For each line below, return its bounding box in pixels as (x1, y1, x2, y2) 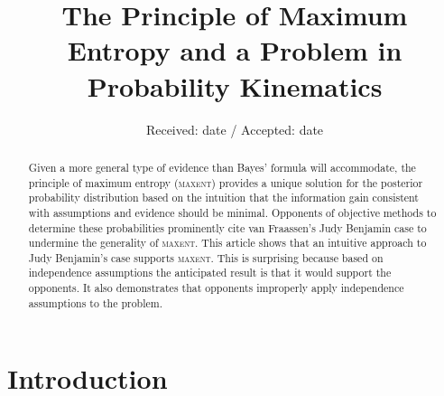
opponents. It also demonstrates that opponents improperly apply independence (28, 280, 404, 296)
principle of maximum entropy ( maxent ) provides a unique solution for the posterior (28, 174, 423, 190)
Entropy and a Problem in (67, 32, 402, 69)
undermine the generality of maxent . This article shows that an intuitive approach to (28, 235, 427, 250)
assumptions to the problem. (28, 295, 163, 310)
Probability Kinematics (87, 67, 383, 104)
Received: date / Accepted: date (145, 119, 324, 138)
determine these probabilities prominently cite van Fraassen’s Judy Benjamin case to (28, 220, 427, 235)
